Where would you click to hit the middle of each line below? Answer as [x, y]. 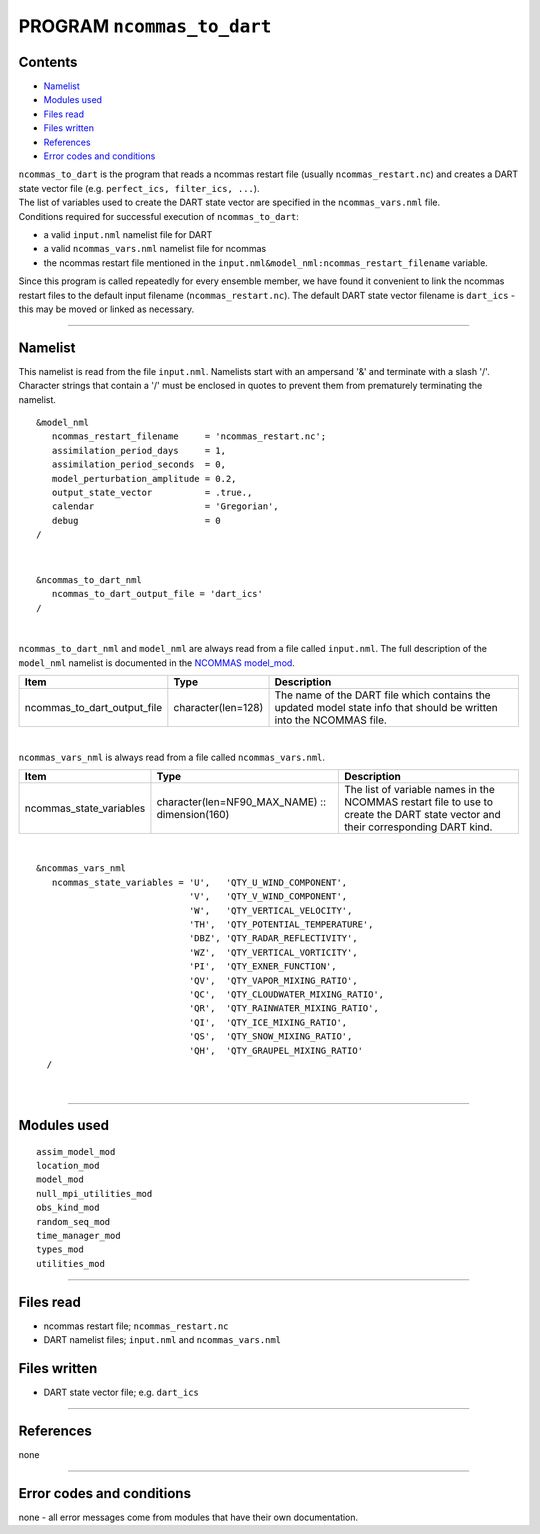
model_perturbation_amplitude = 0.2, [144, 478]
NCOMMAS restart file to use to [418, 802]
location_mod [68, 1166]
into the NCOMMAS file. [330, 720]
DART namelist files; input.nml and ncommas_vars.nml [162, 1340]
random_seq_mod [73, 1221]
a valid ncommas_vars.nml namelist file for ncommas [155, 249]
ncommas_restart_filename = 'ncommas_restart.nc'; [189, 436]
